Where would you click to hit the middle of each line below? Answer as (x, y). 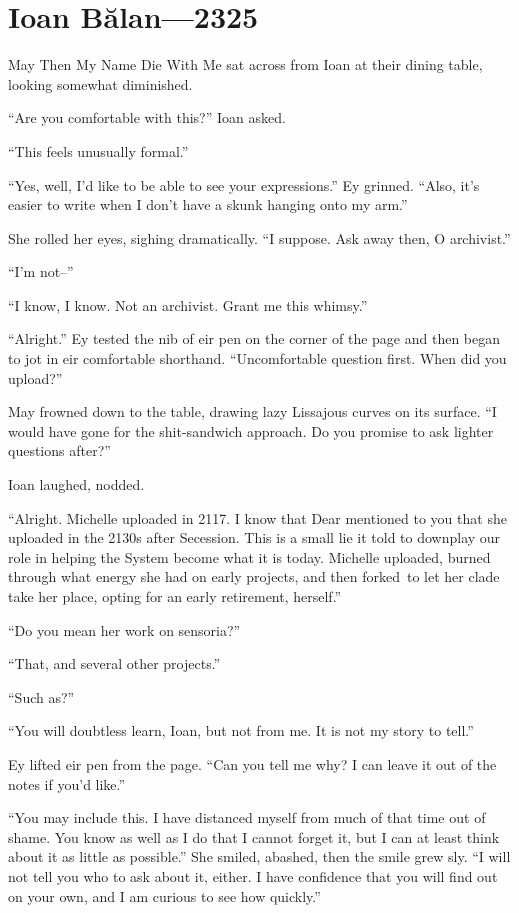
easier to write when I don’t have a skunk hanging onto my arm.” (208, 204)
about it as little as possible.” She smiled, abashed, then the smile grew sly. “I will (259, 856)
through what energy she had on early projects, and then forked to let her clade (254, 576)
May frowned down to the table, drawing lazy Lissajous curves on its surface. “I (252, 411)
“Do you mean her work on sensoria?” (124, 629)
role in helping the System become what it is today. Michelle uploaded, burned (249, 556)
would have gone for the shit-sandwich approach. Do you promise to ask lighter (251, 430)
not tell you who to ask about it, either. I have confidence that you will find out (253, 875)
